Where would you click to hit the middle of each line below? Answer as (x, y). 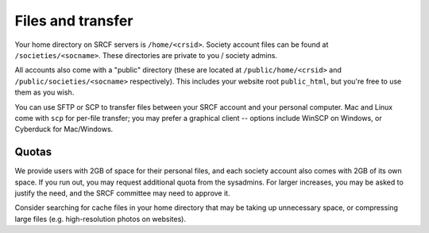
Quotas (33, 152)
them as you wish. (44, 92)
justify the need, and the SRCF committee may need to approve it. (122, 193)
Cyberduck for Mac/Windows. (64, 129)
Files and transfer (74, 21)
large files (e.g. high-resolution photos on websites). (100, 219)
